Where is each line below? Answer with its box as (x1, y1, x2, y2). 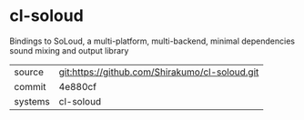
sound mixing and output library (9, 45, 129, 55)
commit (14, 80, 46, 93)
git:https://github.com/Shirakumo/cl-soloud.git (58, 65, 259, 78)
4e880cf (58, 80, 97, 93)
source (14, 65, 44, 78)
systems (14, 95, 50, 107)
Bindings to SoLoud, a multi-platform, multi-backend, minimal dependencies (9, 35, 296, 46)
